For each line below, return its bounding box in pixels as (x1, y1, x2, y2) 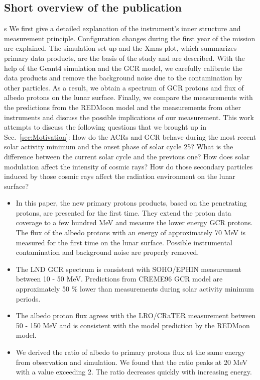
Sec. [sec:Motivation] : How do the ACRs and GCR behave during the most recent (4, 131, 256, 142)
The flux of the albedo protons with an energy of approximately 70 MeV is (16, 227, 246, 238)
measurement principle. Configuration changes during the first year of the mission (4, 33, 255, 43)
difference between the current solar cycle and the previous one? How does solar (4, 151, 250, 161)
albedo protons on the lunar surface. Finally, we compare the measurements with (4, 92, 253, 103)
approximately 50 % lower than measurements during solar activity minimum (16, 283, 254, 294)
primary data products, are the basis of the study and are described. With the (4, 52, 245, 63)
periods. (16, 293, 41, 304)
